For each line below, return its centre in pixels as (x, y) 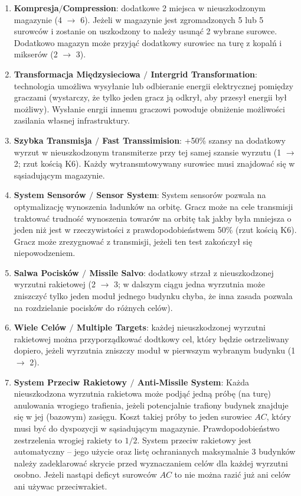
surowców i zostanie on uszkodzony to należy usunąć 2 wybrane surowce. (145, 31)
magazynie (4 (38, 19)
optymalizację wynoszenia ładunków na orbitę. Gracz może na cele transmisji (153, 206)
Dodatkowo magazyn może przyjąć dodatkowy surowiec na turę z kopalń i (148, 42)
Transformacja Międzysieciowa (77, 74)
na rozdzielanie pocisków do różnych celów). (93, 307)
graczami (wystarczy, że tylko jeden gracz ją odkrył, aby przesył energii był (150, 97)
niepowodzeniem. (45, 253)
